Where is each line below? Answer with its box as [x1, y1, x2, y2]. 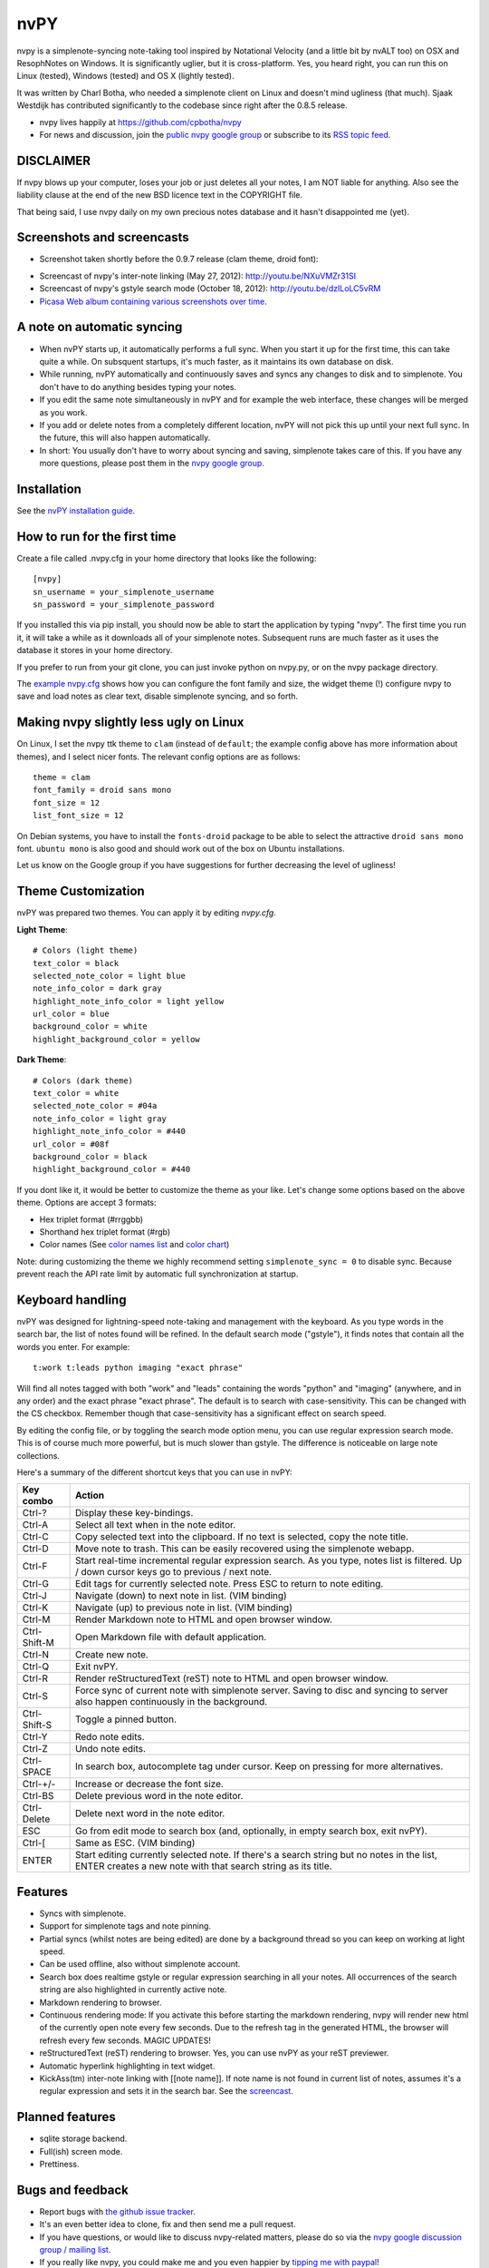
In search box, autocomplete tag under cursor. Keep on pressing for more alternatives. [74, 1760, 444, 1773]
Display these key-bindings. [74, 1507, 194, 1520]
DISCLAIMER [16, 152, 91, 168]
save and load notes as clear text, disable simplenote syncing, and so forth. [16, 690, 299, 702]
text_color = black [33, 958, 120, 968]
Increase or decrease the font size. [74, 1778, 224, 1791]
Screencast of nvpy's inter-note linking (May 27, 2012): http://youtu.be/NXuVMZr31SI [39, 270, 357, 281]
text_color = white [33, 1089, 120, 1099]
